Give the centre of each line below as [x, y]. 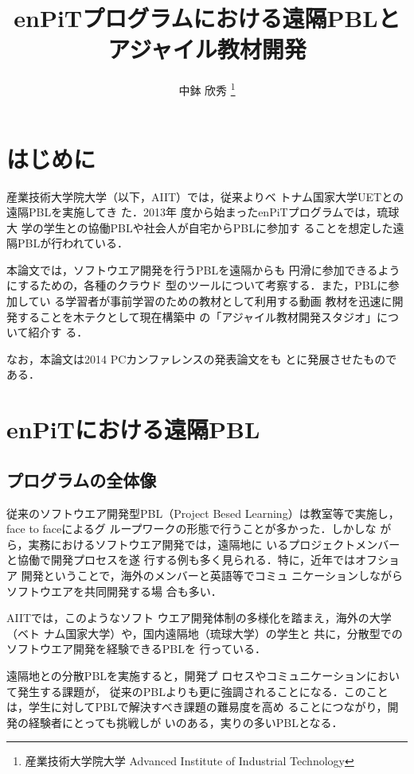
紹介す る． [58, 332]
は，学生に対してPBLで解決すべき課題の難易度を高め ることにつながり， [197, 707]
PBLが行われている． [73, 243]
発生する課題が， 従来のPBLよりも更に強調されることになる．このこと [203, 691]
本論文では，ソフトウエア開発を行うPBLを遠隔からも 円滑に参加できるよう [203, 269]
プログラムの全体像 [82, 479]
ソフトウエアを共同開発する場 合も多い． [114, 591]
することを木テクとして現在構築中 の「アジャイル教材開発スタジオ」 [197, 316]
